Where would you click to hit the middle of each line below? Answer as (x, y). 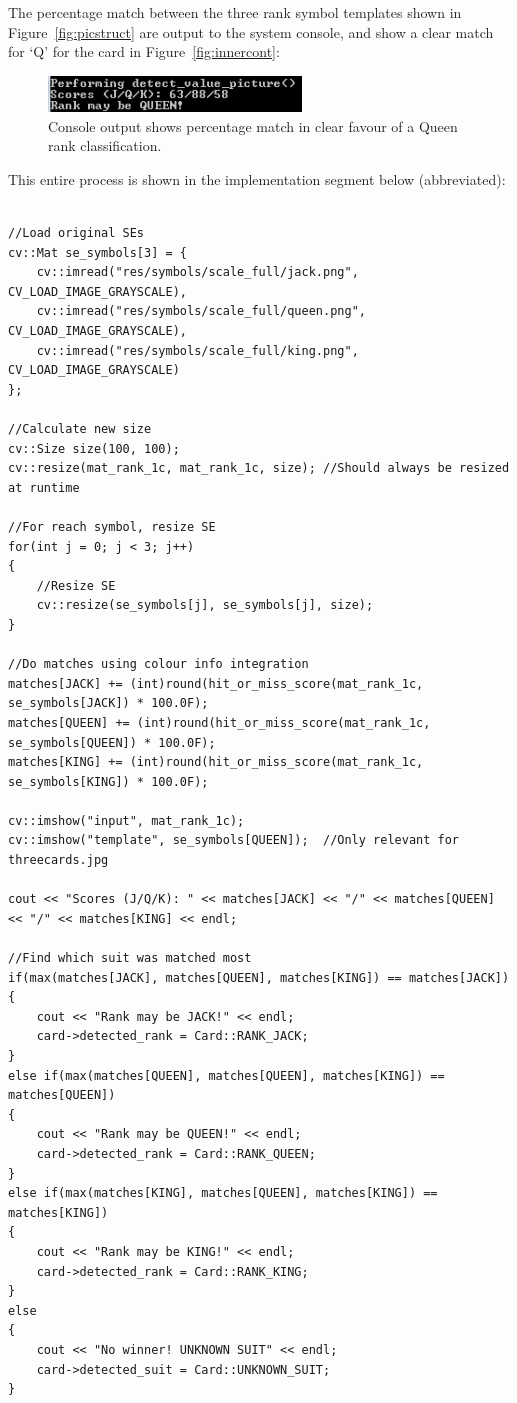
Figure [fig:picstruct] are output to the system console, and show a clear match (251, 31)
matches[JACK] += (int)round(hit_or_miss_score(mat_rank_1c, (216, 683)
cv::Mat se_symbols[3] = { (97, 252)
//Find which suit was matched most (130, 958)
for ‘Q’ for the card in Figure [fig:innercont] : (144, 51)
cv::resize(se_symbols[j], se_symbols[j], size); (205, 605)
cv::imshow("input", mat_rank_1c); (126, 820)
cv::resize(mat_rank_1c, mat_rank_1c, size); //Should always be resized (259, 468)
